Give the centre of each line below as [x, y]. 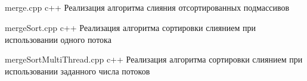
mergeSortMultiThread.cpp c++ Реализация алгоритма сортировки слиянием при [154, 59]
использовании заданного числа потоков [77, 71]
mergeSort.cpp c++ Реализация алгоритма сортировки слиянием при [130, 27]
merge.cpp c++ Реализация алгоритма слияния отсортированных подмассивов [147, 7]
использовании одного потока [58, 39]
